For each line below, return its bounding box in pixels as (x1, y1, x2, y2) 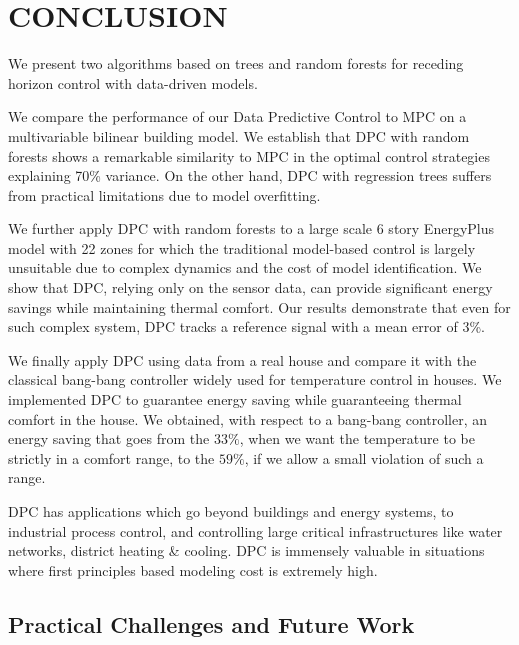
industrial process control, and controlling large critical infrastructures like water (8, 520, 503, 541)
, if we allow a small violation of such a (244, 447, 484, 468)
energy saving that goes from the (8, 428, 210, 449)
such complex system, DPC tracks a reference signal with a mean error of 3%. (8, 316, 485, 337)
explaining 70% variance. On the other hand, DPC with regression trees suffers (8, 165, 492, 186)
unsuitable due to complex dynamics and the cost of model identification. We (8, 257, 482, 278)
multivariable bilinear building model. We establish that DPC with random (8, 125, 470, 146)
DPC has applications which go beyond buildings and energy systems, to (8, 501, 454, 521)
